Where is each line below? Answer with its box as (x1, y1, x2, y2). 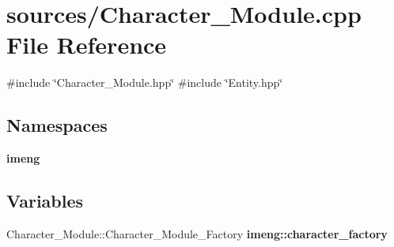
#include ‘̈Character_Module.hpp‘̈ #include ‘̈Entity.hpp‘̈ (6, 74, 283, 91)
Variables (6, 189, 84, 213)
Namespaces (6, 113, 108, 137)
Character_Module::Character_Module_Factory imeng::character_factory (6, 225, 388, 241)
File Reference (6, 28, 167, 61)
